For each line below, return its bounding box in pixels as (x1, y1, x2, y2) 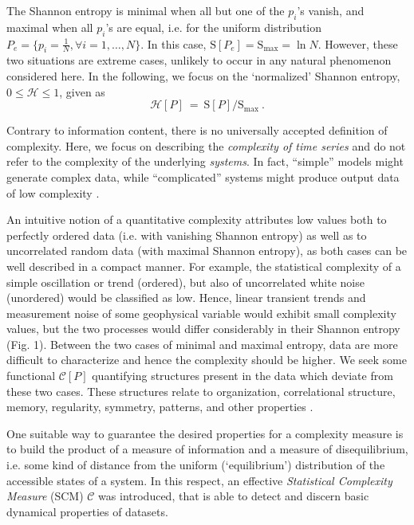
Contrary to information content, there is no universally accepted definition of (6, 122, 388, 139)
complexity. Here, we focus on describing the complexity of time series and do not (6, 137, 406, 154)
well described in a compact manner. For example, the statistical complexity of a (6, 257, 401, 274)
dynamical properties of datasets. (6, 503, 168, 519)
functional (6, 367, 56, 384)
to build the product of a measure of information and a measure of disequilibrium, (6, 441, 408, 457)
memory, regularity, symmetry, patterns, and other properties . (6, 398, 313, 415)
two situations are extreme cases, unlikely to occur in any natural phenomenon (6, 52, 392, 69)
